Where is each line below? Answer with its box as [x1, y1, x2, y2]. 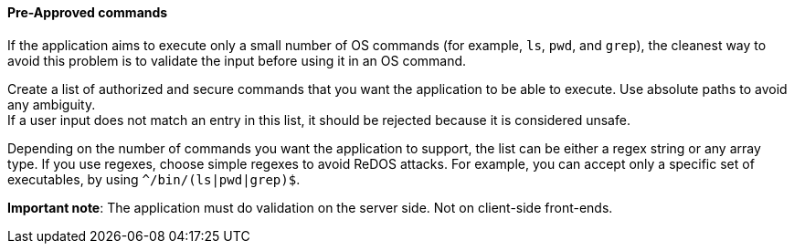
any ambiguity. [7, 96, 96, 112]
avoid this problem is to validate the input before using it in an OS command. [7, 52, 467, 68]
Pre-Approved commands [7, 5, 168, 20]
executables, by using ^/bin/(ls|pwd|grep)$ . [7, 171, 301, 187]
